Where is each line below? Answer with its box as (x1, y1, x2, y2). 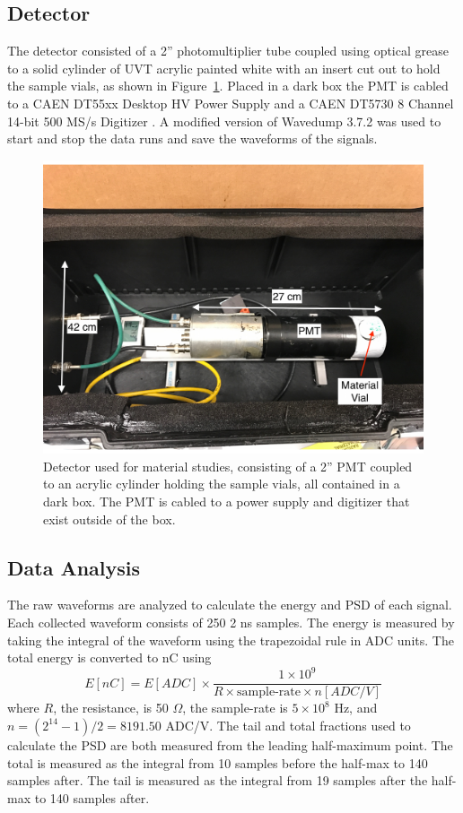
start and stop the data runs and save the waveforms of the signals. (7, 129, 378, 148)
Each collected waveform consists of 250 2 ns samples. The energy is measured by (7, 613, 455, 632)
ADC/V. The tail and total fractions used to (165, 715, 411, 734)
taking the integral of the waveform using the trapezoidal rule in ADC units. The (7, 630, 454, 649)
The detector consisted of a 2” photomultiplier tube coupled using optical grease (7, 41, 449, 60)
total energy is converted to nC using (7, 648, 212, 667)
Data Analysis (7, 553, 141, 581)
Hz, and (334, 698, 378, 717)
